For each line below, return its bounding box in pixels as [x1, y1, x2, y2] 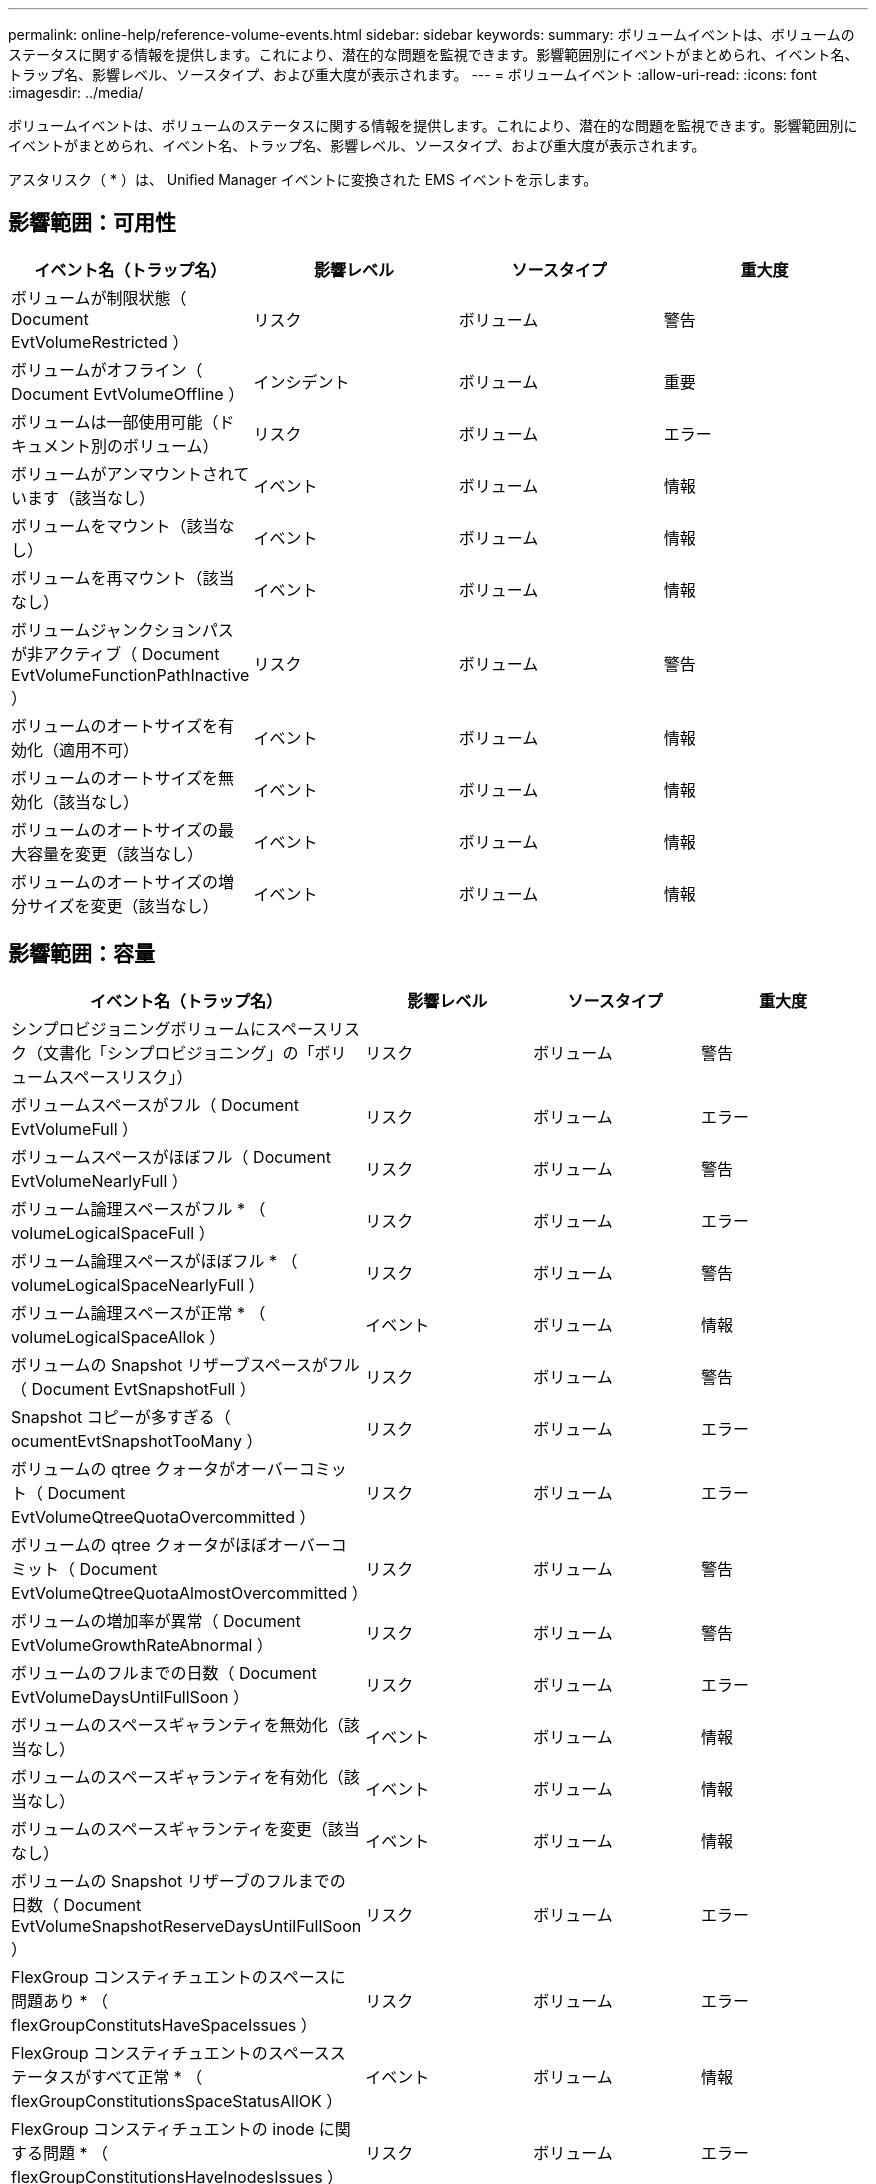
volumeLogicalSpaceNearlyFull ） [11, 1274, 265, 1295]
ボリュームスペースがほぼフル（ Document [11, 1146, 331, 1167]
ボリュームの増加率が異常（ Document [11, 1610, 301, 1631]
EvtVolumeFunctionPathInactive [11, 664, 250, 685]
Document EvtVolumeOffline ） [11, 383, 245, 404]
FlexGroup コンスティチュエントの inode [11, 2118, 315, 2139]
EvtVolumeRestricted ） [11, 331, 189, 352]
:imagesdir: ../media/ [8, 84, 144, 101]
